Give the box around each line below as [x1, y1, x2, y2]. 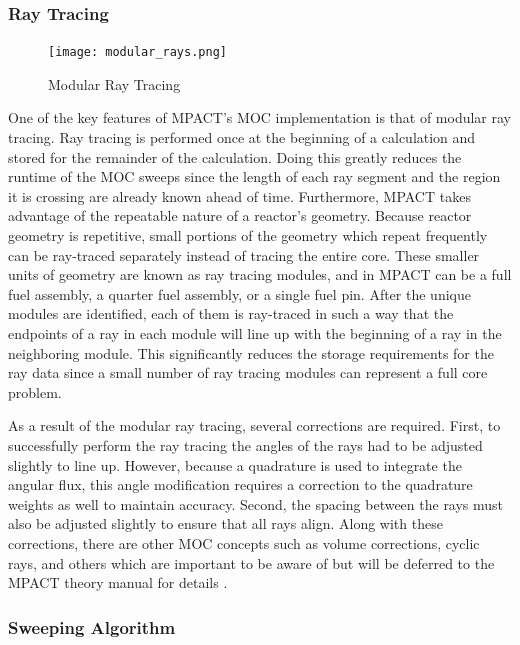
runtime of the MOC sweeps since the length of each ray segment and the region [8, 166, 501, 187]
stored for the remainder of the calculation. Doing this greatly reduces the [8, 146, 462, 167]
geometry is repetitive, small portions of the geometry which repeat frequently [8, 225, 488, 246]
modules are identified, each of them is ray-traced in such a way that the [8, 303, 454, 324]
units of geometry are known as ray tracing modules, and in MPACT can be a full [8, 264, 512, 285]
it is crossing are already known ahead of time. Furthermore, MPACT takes [8, 185, 471, 206]
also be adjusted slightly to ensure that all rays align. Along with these [8, 513, 443, 534]
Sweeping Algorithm [8, 614, 176, 639]
